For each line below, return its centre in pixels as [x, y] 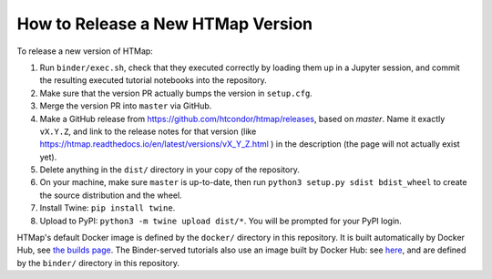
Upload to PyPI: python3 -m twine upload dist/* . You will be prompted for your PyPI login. [221, 221]
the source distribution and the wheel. [111, 195]
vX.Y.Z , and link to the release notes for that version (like [148, 131]
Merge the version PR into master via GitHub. [126, 106]
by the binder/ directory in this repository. [98, 263]
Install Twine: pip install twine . [108, 208]
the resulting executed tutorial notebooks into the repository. [154, 80]
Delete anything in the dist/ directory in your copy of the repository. [169, 170]
